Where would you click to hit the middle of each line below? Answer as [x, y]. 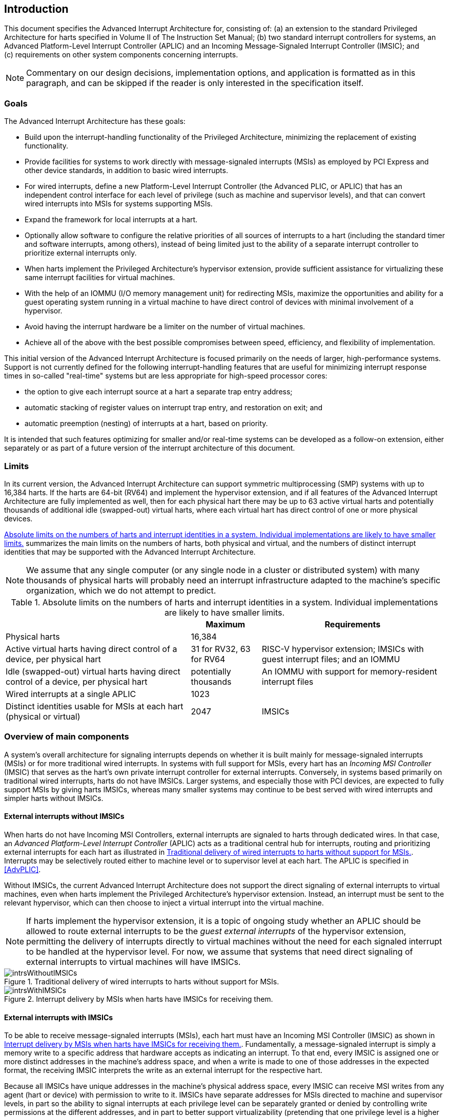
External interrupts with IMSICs [59, 1017]
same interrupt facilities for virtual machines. [100, 278]
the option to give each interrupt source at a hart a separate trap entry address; [159, 392]
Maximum [226, 624]
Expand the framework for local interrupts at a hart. [111, 220]
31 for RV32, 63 [221, 649]
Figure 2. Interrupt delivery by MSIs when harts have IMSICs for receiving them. [139, 999]
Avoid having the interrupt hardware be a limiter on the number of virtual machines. [165, 327]
